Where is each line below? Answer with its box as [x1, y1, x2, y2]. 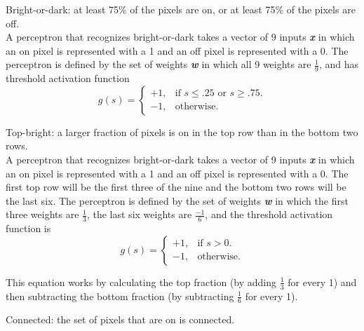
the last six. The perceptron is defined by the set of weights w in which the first [6, 193, 349, 208]
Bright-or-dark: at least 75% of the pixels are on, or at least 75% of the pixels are [6, 2, 356, 16]
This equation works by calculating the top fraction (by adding [6, 274, 277, 289]
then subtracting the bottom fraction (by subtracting [6, 288, 234, 303]
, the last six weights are [86, 207, 192, 222]
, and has [319, 57, 359, 72]
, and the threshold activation [205, 207, 333, 222]
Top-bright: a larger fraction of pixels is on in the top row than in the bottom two [6, 124, 358, 139]
